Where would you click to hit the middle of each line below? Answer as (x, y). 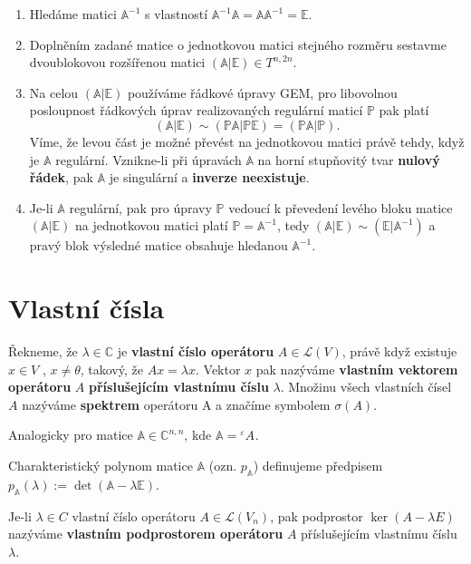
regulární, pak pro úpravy (140, 207)
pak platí (404, 110)
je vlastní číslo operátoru (196, 351)
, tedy (293, 225)
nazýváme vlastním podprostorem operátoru (146, 534)
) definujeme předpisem (318, 466)
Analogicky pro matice (71, 435)
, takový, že (111, 369)
